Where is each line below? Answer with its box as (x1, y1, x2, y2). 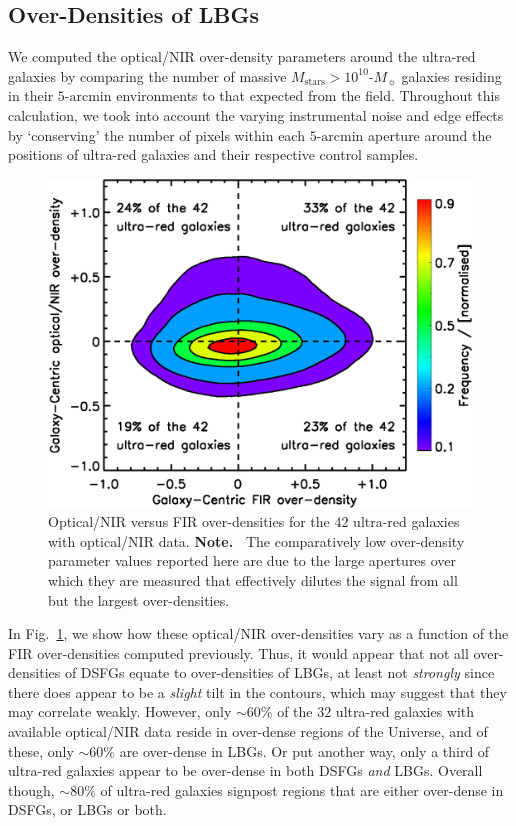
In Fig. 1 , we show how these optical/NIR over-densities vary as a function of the (8, 623, 509, 644)
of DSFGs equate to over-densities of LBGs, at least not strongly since (64, 662, 495, 683)
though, (8, 779, 55, 800)
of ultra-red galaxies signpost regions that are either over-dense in (100, 779, 504, 800)
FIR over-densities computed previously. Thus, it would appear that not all (8, 642, 469, 663)
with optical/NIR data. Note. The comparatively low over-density (48, 530, 465, 551)
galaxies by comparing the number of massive (8, 65, 287, 86)
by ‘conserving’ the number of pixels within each (8, 124, 305, 145)
